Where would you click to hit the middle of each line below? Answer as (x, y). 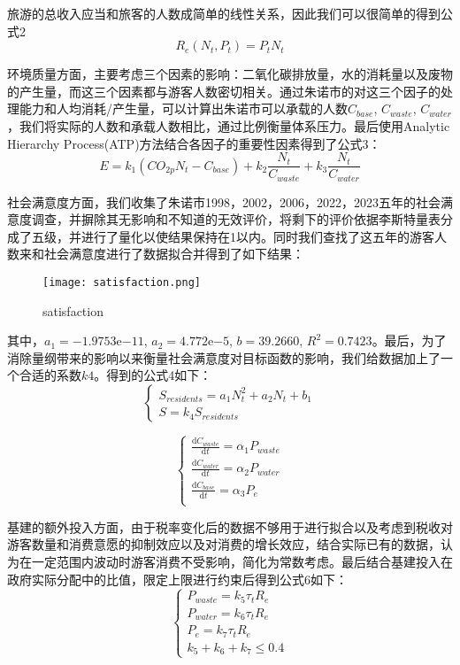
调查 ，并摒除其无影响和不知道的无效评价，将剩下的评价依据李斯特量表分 (242, 219)
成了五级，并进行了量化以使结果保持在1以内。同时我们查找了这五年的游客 (221, 236)
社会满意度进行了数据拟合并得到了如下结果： (174, 254)
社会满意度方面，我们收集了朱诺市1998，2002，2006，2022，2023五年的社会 (224, 201)
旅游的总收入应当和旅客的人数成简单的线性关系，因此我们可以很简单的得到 (224, 13)
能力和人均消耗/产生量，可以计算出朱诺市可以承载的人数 (183, 108)
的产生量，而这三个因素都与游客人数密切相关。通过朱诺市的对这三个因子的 (224, 91)
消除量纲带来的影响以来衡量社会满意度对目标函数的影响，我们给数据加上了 (224, 357)
